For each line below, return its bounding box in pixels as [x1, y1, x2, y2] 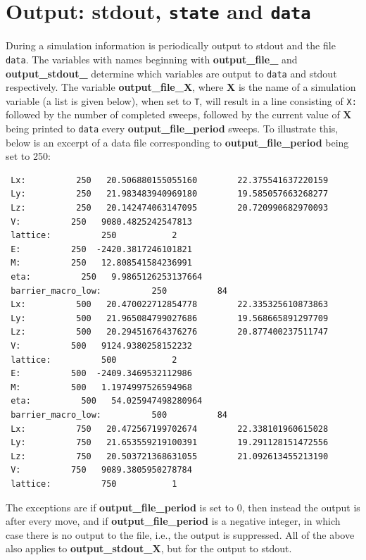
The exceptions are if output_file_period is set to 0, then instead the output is [6, 499, 360, 514]
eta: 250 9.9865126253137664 [11, 272, 203, 282]
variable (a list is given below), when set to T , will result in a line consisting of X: [6, 93, 357, 108]
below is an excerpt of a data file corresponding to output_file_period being [6, 135, 349, 149]
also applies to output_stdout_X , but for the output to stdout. [6, 541, 292, 556]
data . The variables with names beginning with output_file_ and [6, 51, 298, 66]
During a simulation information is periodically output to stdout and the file [6, 38, 336, 53]
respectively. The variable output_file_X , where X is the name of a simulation [6, 80, 356, 94]
